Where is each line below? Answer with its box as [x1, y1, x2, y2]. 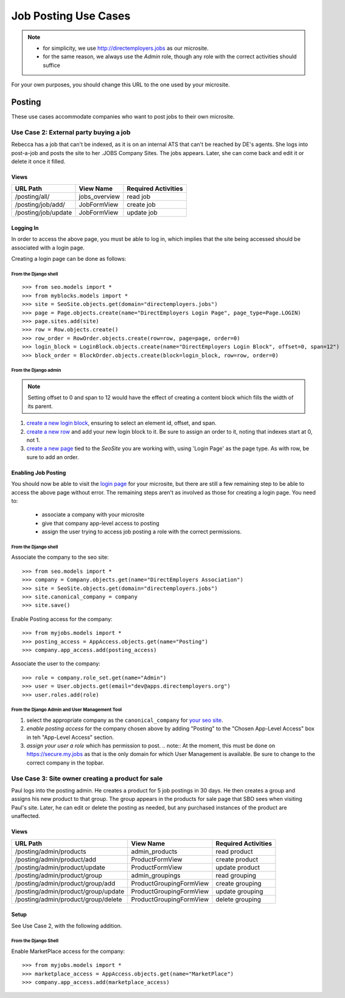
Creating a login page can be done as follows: [11, 255, 127, 263]
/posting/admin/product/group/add [15, 879, 116, 887]
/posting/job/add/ [15, 201, 65, 209]
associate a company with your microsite [41, 511, 145, 518]
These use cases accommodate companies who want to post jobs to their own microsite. [11, 113, 235, 120]
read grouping [215, 871, 257, 879]
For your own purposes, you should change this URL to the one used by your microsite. [11, 81, 231, 88]
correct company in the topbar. [26, 759, 105, 766]
